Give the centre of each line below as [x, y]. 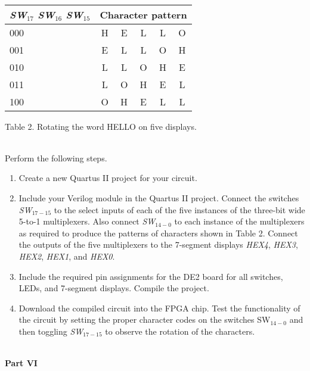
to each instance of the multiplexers [239, 221]
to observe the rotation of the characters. [180, 331]
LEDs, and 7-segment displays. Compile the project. [114, 288]
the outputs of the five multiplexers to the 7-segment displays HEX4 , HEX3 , [158, 244]
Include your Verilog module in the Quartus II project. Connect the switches [159, 197]
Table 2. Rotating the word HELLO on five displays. [101, 126]
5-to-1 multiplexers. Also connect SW [87, 221]
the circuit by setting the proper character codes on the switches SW [145, 319]
